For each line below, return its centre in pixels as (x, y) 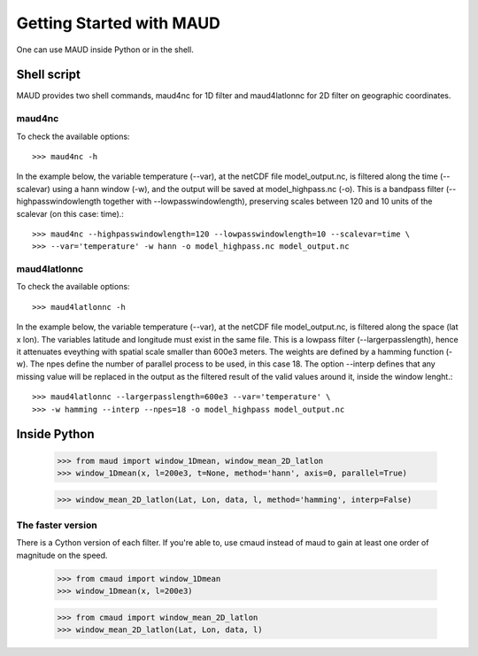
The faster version (57, 525)
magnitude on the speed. (62, 555)
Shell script (49, 75)
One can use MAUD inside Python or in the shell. (105, 50)
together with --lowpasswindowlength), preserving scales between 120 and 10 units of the (268, 201)
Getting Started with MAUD (119, 23)
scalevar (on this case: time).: (70, 213)
